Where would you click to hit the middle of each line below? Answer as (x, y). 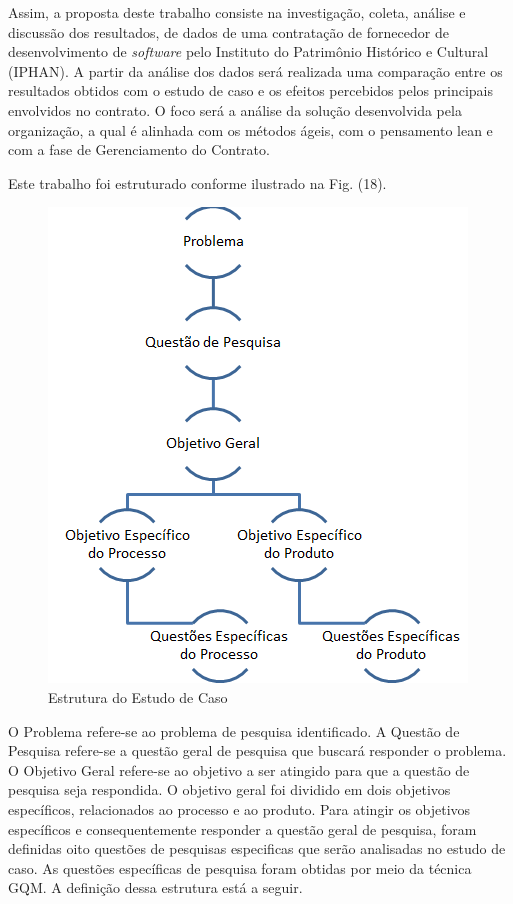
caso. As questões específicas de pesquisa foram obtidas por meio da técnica (240, 867)
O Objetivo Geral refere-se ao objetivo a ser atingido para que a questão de (239, 769)
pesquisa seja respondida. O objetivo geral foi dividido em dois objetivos (229, 789)
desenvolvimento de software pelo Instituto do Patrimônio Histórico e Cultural (248, 51)
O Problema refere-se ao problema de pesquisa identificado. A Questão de (234, 730)
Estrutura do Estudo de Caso (138, 696)
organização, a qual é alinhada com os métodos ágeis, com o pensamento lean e (250, 129)
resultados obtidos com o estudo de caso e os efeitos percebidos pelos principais (250, 90)
